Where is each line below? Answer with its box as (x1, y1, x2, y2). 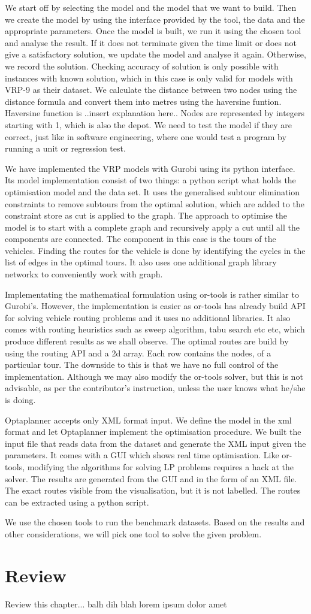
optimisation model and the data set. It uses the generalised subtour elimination (5, 185, 300, 198)
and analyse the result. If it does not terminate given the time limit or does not (5, 36, 297, 49)
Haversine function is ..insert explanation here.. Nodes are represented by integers (5, 107, 305, 119)
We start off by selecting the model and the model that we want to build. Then (5, 1, 297, 13)
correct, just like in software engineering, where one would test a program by (5, 130, 286, 143)
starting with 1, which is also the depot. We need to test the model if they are (5, 118, 292, 131)
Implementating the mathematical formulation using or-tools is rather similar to (5, 288, 299, 300)
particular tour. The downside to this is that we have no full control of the (5, 358, 279, 371)
